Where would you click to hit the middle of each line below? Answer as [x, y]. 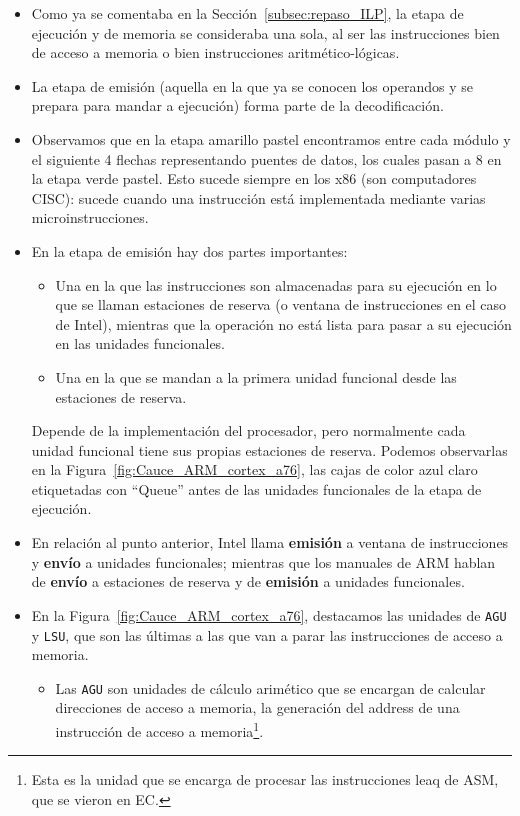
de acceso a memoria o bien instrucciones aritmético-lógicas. [215, 52]
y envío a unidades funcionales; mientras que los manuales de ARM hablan [263, 561]
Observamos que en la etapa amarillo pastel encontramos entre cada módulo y [271, 138]
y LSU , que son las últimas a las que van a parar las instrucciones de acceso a [267, 634]
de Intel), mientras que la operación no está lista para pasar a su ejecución [283, 323]
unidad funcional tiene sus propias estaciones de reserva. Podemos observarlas [269, 449]
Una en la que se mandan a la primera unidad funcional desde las [256, 376]
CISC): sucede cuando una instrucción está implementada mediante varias [258, 197]
